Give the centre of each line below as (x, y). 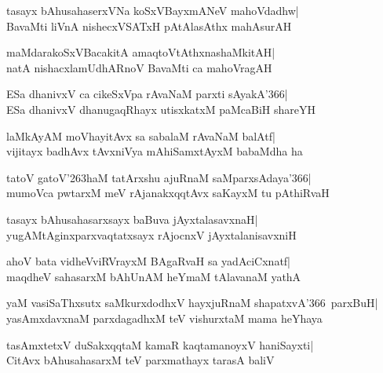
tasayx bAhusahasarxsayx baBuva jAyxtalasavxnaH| (132, 219)
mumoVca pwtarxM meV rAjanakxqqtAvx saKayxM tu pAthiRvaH (168, 193)
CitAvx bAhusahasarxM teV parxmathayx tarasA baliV (140, 360)
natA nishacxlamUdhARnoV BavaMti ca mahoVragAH (139, 67)
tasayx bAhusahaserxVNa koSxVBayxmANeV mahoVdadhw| (153, 10)
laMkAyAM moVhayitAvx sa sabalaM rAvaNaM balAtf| (141, 135)
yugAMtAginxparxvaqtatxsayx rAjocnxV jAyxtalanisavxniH (151, 234)
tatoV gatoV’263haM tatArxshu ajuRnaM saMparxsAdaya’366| (159, 177)
